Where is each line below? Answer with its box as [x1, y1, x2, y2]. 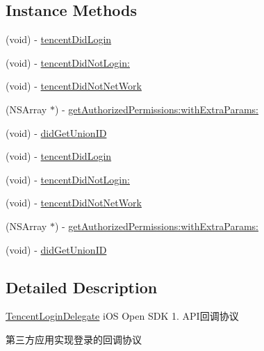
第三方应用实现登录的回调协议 [6, 332, 142, 346]
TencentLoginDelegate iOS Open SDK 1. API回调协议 [6, 309, 239, 323]
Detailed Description [6, 276, 158, 297]
